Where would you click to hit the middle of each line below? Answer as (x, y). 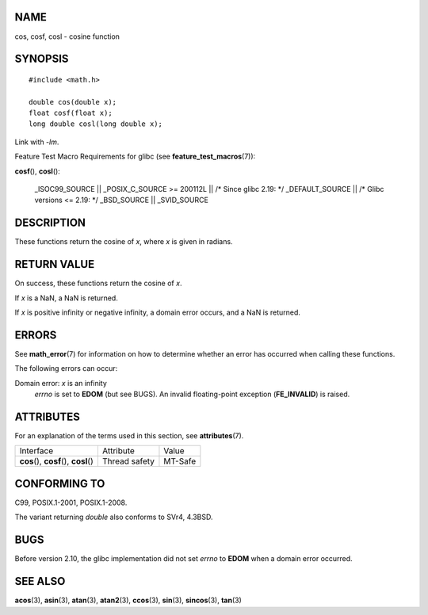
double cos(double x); (73, 102)
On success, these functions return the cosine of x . (98, 283)
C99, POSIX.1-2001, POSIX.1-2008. (71, 502)
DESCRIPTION (50, 223)
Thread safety (128, 461)
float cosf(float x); (71, 113)
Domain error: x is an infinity (61, 383)
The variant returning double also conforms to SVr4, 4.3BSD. (114, 517)
